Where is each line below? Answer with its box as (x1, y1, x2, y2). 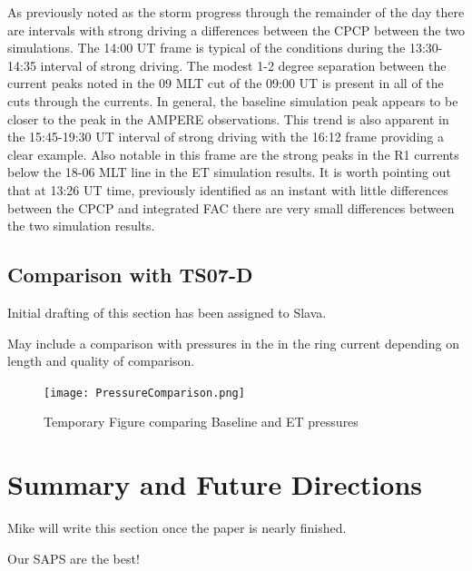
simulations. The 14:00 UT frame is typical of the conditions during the (7, 38, 406, 57)
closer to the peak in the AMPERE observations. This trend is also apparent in (7, 109, 449, 128)
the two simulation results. (7, 216, 155, 235)
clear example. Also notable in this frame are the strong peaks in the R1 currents (7, 144, 459, 163)
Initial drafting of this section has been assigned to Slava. (7, 302, 327, 321)
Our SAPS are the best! (7, 548, 140, 567)
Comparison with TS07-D (7, 261, 253, 289)
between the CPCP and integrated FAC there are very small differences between (7, 198, 455, 217)
